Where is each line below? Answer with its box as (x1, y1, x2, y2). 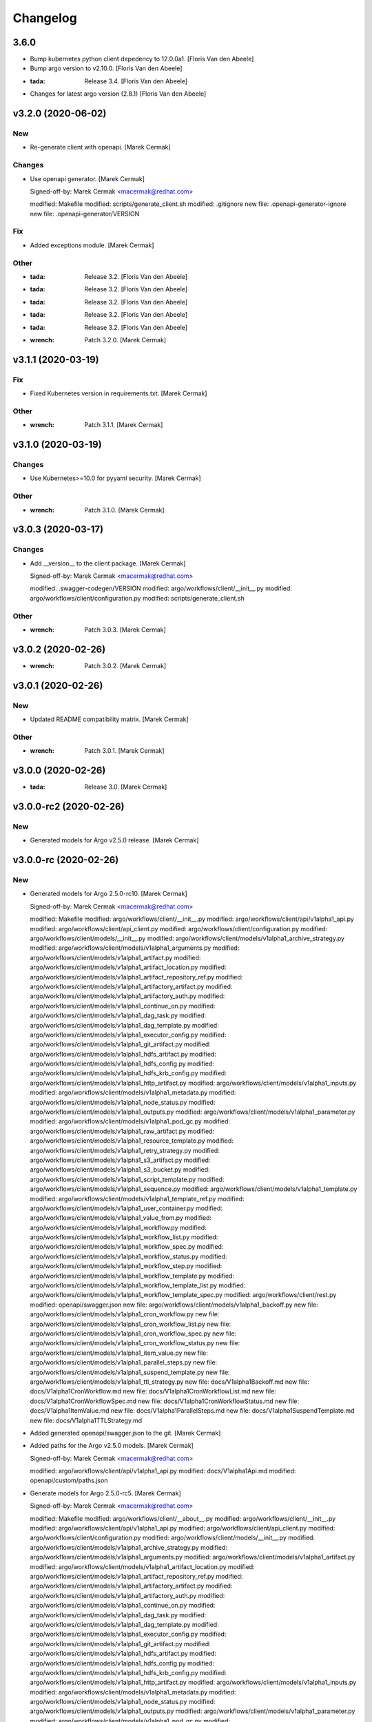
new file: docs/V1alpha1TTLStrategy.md (30, 1416, 143, 1424)
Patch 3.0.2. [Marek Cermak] (84, 661, 167, 670)
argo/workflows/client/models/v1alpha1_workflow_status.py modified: (30, 1252, 227, 1261)
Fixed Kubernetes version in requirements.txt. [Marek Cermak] (30, 389, 207, 397)
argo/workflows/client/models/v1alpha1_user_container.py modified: (30, 1204, 223, 1212)
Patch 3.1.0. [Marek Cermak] (84, 506, 165, 514)
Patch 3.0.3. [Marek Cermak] (84, 625, 167, 634)
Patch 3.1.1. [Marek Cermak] (84, 421, 163, 429)
